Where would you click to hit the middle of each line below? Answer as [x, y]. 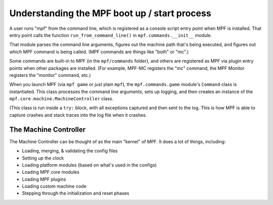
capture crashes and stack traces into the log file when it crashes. [78, 115]
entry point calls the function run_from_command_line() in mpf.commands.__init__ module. [111, 35]
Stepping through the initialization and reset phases [76, 193]
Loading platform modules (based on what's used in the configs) [89, 165]
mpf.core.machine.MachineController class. [61, 99]
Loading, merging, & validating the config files [70, 151]
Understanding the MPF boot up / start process [110, 13]
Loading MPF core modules [51, 172]
